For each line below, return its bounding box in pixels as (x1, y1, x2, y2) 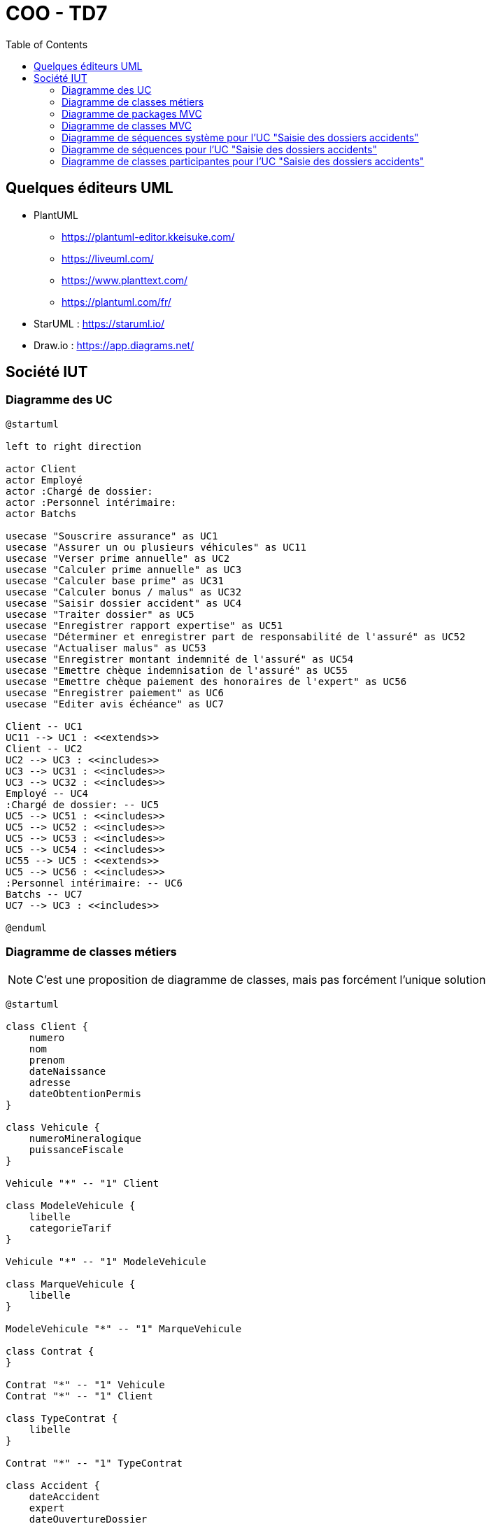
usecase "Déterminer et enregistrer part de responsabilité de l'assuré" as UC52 (6, 630, 466, 642)
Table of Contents (6, 38, 88, 50)
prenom (29, 1054, 65, 1066)
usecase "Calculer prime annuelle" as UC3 (6, 563, 242, 575)
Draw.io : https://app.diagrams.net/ (34, 339, 194, 351)
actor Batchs (6, 507, 77, 519)
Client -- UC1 (6, 720, 83, 732)
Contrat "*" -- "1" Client (6, 1390, 153, 1402)
